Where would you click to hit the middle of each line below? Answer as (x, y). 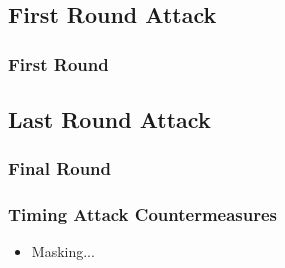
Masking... (63, 251)
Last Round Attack (109, 119)
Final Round (60, 168)
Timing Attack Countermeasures (143, 214)
